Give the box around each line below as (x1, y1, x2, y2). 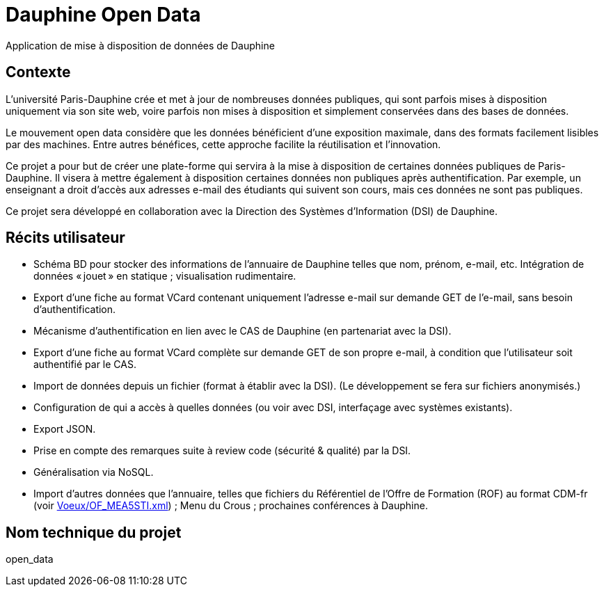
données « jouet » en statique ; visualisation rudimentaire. (33, 270, 296, 282)
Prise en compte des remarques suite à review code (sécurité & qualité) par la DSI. (33, 445, 411, 457)
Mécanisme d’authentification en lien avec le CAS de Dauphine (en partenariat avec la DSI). (33, 325, 452, 337)
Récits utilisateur (6, 229, 125, 247)
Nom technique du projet (6, 523, 182, 541)
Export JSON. (33, 423, 96, 435)
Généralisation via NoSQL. (33, 466, 154, 479)
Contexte (6, 63, 71, 81)
